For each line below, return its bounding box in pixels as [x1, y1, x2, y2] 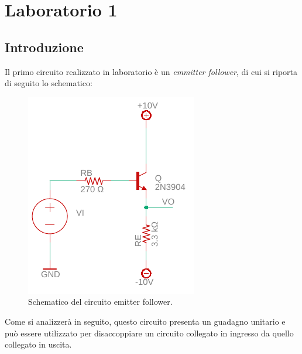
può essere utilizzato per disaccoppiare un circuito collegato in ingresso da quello [5, 326, 294, 339]
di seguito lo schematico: [5, 77, 92, 89]
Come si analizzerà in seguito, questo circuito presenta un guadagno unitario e [5, 315, 286, 327]
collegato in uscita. [5, 338, 72, 350]
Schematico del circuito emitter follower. [28, 295, 173, 308]
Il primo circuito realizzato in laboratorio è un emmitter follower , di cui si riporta [5, 65, 298, 77]
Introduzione [5, 38, 84, 56]
